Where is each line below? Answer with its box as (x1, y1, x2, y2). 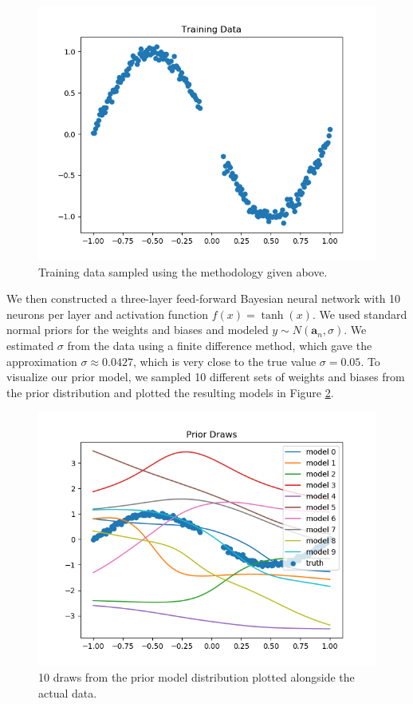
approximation (6, 352, 77, 369)
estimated (6, 336, 54, 353)
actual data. (38, 684, 97, 701)
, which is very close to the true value (132, 352, 317, 369)
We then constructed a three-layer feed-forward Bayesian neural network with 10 (6, 290, 401, 307)
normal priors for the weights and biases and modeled (6, 321, 269, 338)
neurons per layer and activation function (6, 305, 209, 322)
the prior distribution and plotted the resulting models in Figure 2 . (6, 384, 334, 400)
